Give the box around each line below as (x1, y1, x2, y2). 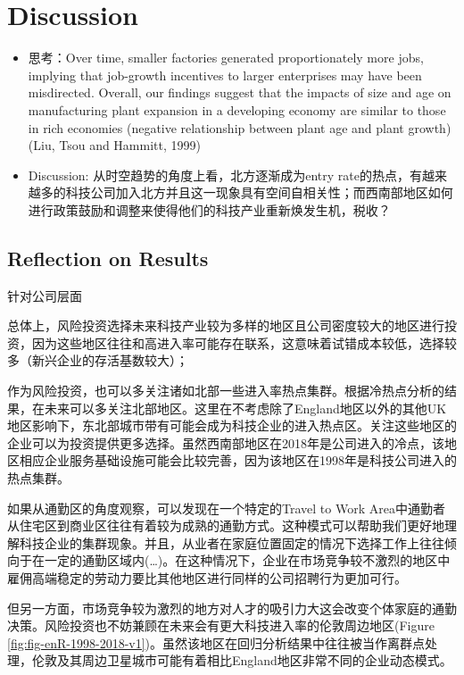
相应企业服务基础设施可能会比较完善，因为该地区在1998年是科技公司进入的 (19, 451, 457, 470)
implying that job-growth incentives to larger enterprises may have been (28, 65, 422, 84)
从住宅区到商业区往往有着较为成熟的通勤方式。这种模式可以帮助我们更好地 (7, 516, 444, 535)
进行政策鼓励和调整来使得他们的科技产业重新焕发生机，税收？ (28, 200, 391, 219)
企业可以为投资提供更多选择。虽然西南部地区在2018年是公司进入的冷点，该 (7, 433, 444, 452)
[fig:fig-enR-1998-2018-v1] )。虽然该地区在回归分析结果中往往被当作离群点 (7, 633, 426, 652)
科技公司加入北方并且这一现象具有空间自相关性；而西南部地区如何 (65, 183, 453, 202)
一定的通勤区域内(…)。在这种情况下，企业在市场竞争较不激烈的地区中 (44, 551, 451, 570)
